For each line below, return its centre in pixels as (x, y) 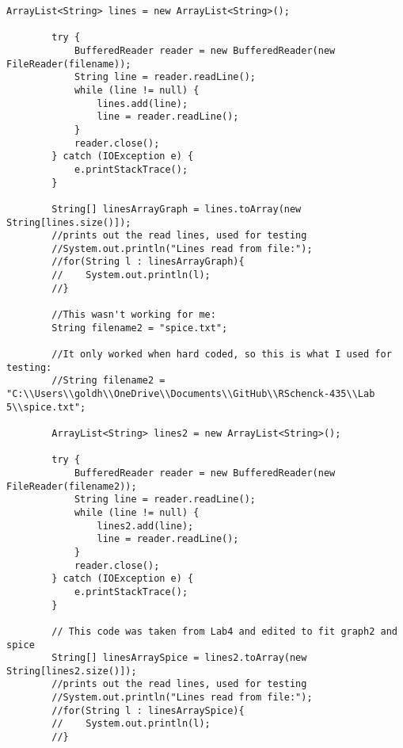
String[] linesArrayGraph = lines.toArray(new (177, 209)
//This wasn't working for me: (134, 315)
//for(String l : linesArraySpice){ (148, 710)
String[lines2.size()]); (72, 671)
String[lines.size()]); (69, 222)
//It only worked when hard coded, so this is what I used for (222, 355)
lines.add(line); (143, 103)
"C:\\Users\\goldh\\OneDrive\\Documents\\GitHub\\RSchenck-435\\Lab (191, 394)
